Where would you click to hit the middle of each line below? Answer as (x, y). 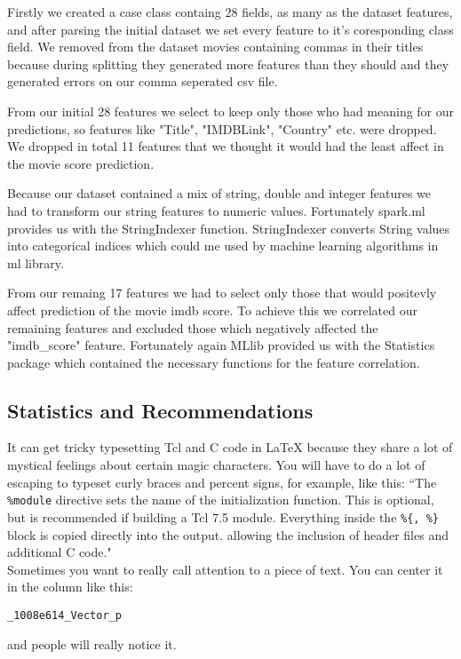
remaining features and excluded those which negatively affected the (193, 327)
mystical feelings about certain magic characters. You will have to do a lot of (216, 465)
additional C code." (60, 552)
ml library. (36, 262)
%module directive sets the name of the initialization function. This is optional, (221, 500)
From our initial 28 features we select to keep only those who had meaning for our (231, 111)
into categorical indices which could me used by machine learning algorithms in (223, 246)
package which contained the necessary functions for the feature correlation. (214, 362)
